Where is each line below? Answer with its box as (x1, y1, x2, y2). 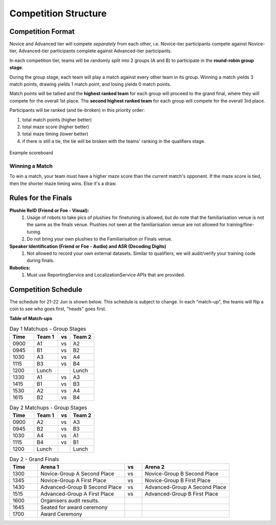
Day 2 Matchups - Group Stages (9, 404, 87, 411)
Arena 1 (40, 463, 59, 471)
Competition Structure (9, 8, 107, 19)
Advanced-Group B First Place (145, 490, 218, 497)
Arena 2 (145, 463, 165, 471)
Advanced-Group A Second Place (145, 483, 226, 491)
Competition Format (9, 27, 75, 36)
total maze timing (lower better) (22, 131, 89, 137)
